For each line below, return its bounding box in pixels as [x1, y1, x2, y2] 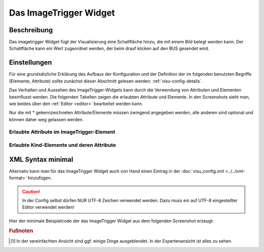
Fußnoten [9, 228, 33, 234]
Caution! [22, 189, 41, 194]
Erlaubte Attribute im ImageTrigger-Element [9, 128, 115, 135]
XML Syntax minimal [9, 155, 73, 164]
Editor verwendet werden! [22, 204, 74, 210]
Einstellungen [9, 59, 52, 67]
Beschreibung [9, 26, 53, 34]
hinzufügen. [27, 175, 52, 181]
